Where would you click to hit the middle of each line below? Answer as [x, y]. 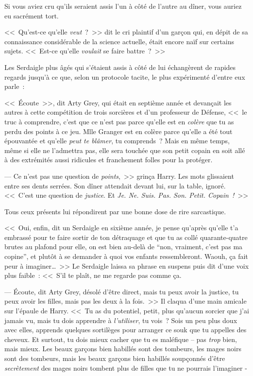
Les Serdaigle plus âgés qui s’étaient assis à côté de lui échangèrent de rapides [120, 67]
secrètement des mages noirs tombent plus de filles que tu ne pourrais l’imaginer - [126, 367]
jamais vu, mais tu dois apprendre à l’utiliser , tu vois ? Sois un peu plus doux [121, 320]
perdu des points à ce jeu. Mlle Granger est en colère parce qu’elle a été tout [118, 131]
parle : [15, 86]
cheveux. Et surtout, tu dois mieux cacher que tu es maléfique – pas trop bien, [121, 339]
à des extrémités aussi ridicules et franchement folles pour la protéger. [109, 160]
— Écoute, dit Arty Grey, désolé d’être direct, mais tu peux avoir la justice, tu [122, 291]
